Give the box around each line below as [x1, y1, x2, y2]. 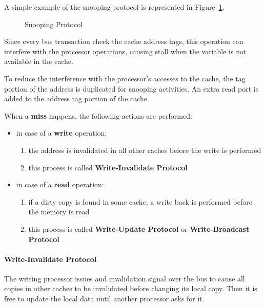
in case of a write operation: [16, 127, 107, 138]
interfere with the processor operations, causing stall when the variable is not [4, 46, 247, 56]
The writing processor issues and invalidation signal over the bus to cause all [4, 273, 245, 283]
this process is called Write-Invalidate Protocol [28, 162, 188, 172]
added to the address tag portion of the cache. [4, 93, 149, 104]
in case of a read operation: [16, 179, 104, 190]
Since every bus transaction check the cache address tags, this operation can [4, 36, 243, 47]
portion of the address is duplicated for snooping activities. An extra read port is [4, 83, 259, 94]
